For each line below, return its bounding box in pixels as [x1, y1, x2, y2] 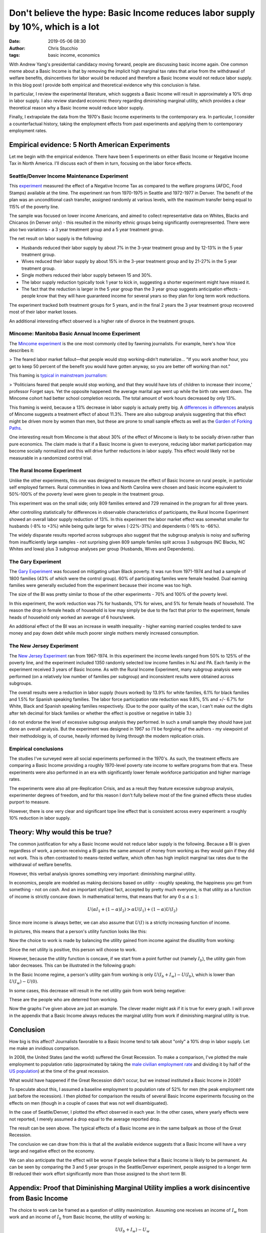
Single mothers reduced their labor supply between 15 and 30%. [21, 272, 152, 278]
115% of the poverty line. [9, 204, 59, 210]
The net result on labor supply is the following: [9, 236, 103, 242]
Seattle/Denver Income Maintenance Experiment [9, 173, 129, 180]
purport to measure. [9, 799, 50, 805]
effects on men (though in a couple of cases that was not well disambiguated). [9, 1100, 168, 1106]
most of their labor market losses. [9, 309, 77, 315]
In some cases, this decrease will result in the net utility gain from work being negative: [9, 987, 186, 993]
